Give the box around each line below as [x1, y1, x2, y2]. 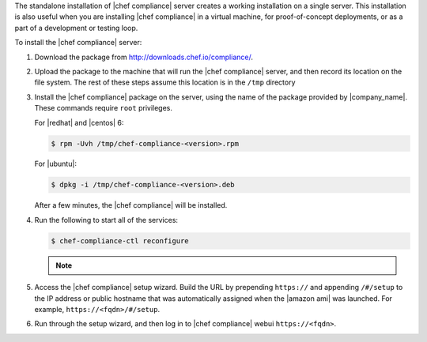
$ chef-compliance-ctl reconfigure [51, 236, 189, 245]
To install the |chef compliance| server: [14, 38, 142, 47]
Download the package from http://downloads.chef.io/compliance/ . [34, 52, 253, 62]
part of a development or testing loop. [14, 23, 138, 32]
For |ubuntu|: [34, 159, 77, 169]
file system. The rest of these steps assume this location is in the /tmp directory [34, 77, 296, 87]
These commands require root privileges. [34, 103, 173, 113]
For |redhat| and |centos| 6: [34, 118, 124, 127]
